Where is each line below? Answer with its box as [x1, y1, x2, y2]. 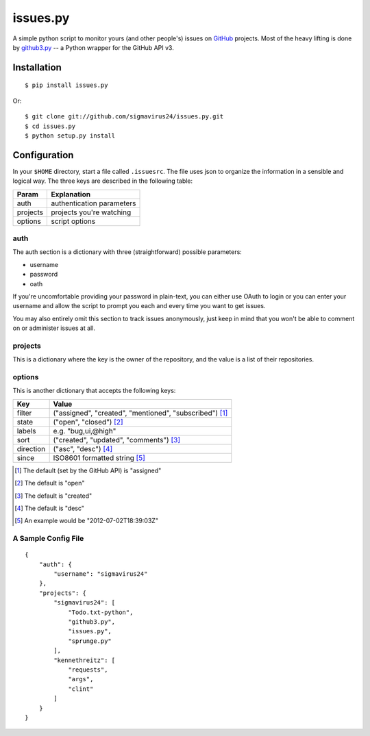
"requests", [68, 665, 108, 674]
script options [51, 216, 96, 226]
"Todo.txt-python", [68, 608, 134, 616]
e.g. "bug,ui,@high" [53, 426, 116, 435]
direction [16, 444, 46, 453]
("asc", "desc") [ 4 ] [53, 444, 113, 453]
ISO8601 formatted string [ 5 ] [53, 453, 145, 462]
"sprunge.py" [68, 637, 112, 645]
